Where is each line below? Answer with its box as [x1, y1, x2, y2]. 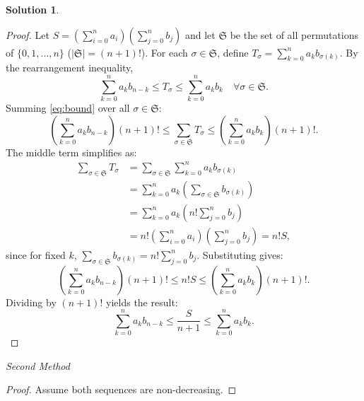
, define [217, 45, 249, 59]
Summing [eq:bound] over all [6, 100, 130, 115]
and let [184, 27, 216, 42]
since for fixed [6, 247, 66, 262]
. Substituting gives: [196, 247, 283, 262]
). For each [141, 45, 188, 59]
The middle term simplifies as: [6, 144, 137, 159]
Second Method [6, 358, 70, 373]
